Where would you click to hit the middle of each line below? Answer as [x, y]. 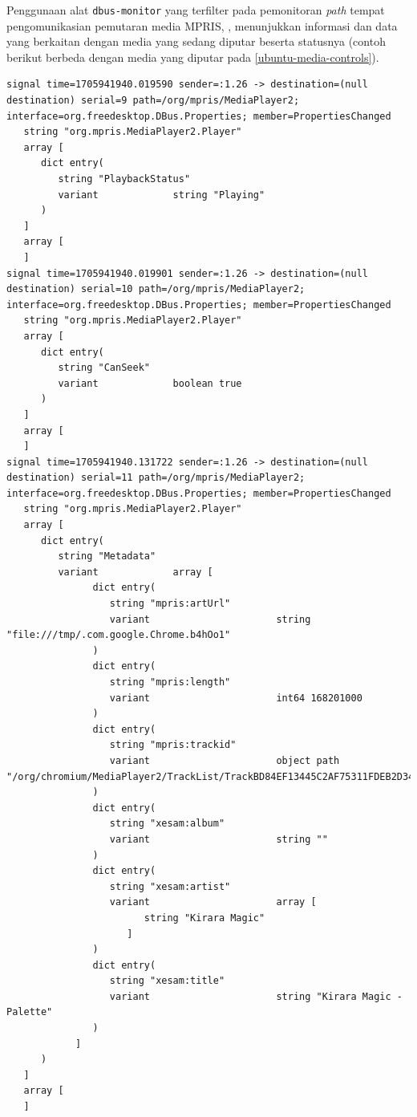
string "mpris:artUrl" [170, 604]
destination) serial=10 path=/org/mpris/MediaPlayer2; [156, 289]
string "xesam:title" [167, 981]
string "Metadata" [107, 556]
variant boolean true [150, 383]
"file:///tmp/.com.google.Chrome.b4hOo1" [119, 635]
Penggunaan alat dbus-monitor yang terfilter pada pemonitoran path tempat [196, 10]
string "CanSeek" [104, 368]
